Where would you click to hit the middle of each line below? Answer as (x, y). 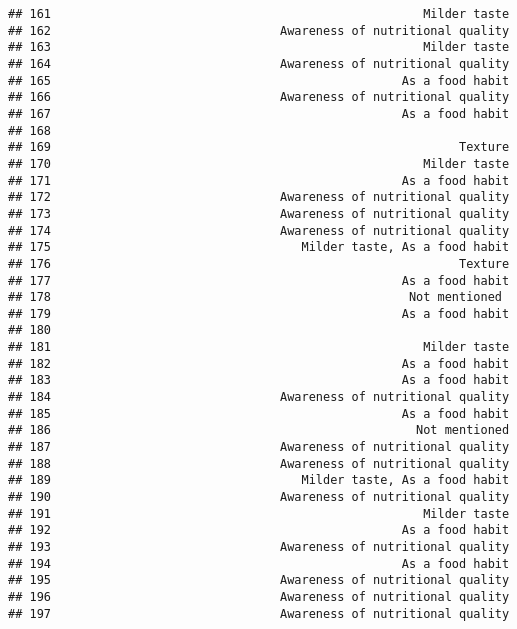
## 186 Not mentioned (259, 430)
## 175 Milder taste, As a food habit (259, 247)
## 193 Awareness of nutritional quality (259, 547)
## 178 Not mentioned (255, 297)
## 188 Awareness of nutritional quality (259, 463)
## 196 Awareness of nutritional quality (259, 596)
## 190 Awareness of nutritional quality (259, 497)
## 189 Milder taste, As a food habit (259, 480)
